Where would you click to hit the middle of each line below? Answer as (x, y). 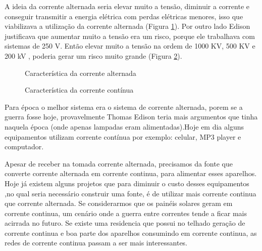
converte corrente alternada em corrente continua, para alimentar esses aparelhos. (131, 173)
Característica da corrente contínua (79, 90)
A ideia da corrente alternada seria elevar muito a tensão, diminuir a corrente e (127, 6)
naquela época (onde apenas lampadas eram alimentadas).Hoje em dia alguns (124, 126)
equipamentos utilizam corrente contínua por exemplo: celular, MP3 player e (123, 136)
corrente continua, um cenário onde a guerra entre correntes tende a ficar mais (126, 213)
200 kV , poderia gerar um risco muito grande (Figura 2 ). (93, 55)
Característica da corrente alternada (81, 73)
